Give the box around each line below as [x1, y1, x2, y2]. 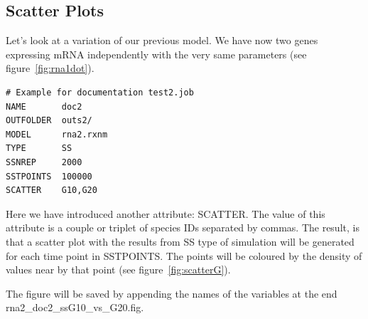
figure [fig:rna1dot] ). [6, 61, 94, 75]
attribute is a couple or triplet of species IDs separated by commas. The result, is [6, 220, 359, 235]
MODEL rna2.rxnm [6, 129, 108, 140]
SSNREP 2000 [6, 157, 82, 167]
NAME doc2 [6, 101, 82, 112]
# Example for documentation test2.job [6, 87, 194, 98]
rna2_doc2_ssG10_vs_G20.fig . [6, 300, 144, 315]
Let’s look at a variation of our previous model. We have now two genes [6, 33, 318, 48]
